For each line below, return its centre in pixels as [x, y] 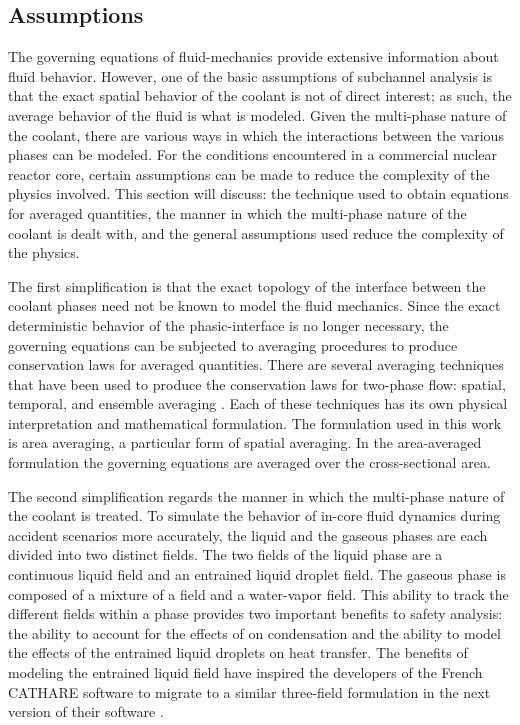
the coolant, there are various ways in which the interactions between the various [256, 134]
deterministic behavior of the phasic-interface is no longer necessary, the [228, 324]
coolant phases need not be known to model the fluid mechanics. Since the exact [254, 305]
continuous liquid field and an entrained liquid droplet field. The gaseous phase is [257, 574]
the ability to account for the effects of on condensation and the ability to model [254, 632]
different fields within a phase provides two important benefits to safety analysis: [255, 613]
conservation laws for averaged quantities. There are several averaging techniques [256, 364]
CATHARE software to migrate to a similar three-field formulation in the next [249, 691]
